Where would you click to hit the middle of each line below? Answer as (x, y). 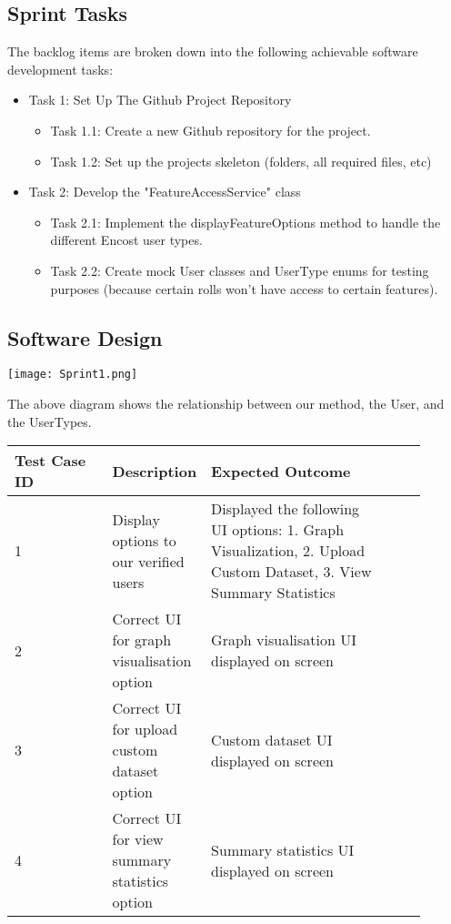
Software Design (85, 337)
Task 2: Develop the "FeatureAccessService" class (165, 192)
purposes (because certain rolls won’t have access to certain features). (244, 288)
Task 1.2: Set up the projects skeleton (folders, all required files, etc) (241, 161)
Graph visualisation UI (284, 640)
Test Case (50, 461)
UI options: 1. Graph (278, 530)
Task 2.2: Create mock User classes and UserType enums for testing (240, 270)
